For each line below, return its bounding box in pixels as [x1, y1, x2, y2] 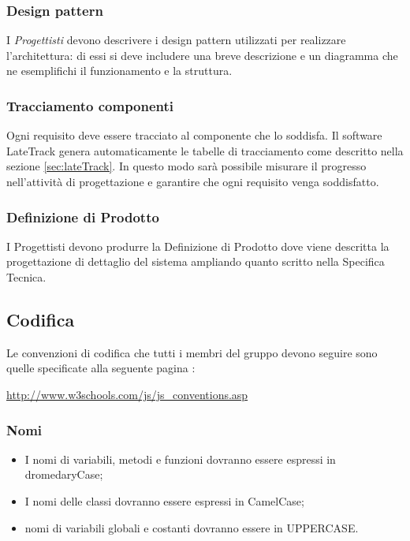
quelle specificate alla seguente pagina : [6, 360, 196, 376]
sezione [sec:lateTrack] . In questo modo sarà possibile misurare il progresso [6, 158, 367, 174]
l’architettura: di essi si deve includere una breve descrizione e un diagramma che [6, 47, 398, 63]
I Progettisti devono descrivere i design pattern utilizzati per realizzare [6, 32, 346, 48]
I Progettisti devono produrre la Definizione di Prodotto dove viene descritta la [6, 237, 389, 254]
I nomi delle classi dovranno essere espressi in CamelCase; [24, 492, 304, 509]
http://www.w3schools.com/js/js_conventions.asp [6, 386, 248, 402]
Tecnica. [6, 269, 47, 285]
